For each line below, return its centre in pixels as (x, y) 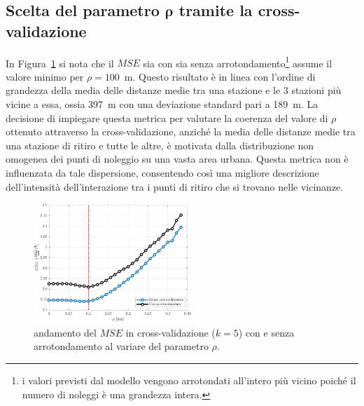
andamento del (65, 332)
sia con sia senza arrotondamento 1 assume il (238, 62)
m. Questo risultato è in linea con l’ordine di (220, 76)
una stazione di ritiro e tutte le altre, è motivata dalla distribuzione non (160, 145)
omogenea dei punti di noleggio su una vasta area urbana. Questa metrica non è (177, 159)
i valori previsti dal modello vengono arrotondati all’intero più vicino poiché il (189, 380)
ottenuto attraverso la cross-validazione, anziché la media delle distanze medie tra (181, 131)
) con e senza (266, 332)
